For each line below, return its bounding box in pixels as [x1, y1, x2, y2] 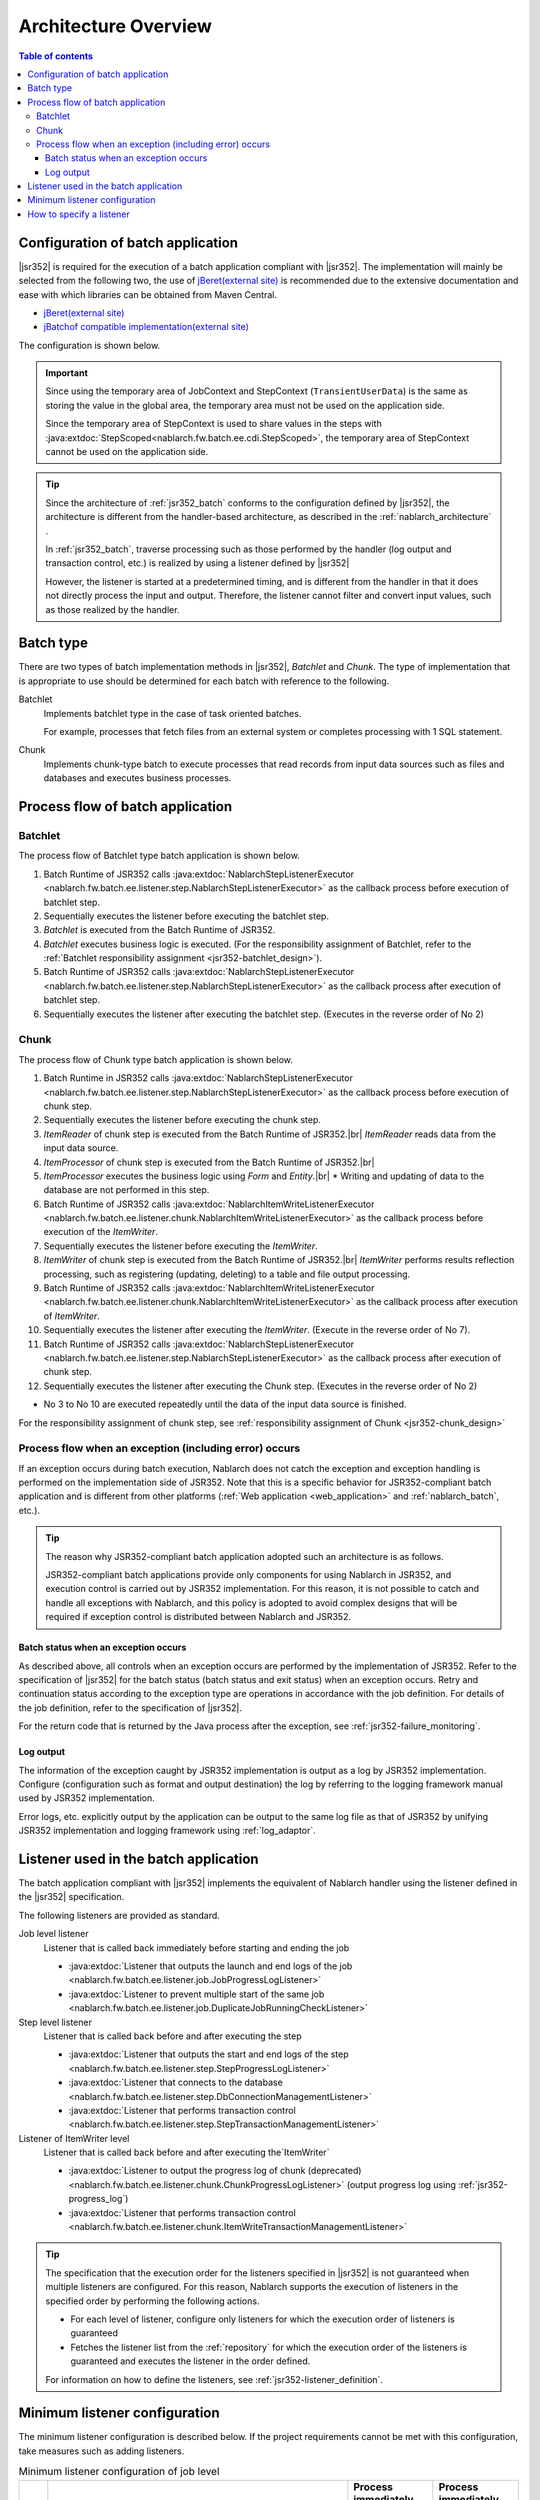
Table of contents [18, 50, 94, 62]
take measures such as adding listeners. [18, 2445, 185, 2457]
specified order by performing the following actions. [45, 2295, 260, 2307]
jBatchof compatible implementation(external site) [43, 321, 250, 333]
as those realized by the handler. [45, 603, 180, 615]
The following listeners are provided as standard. [18, 1909, 220, 1921]
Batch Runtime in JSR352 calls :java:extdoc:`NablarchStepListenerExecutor [43, 1072, 354, 1084]
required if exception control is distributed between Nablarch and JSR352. [45, 1611, 352, 1623]
